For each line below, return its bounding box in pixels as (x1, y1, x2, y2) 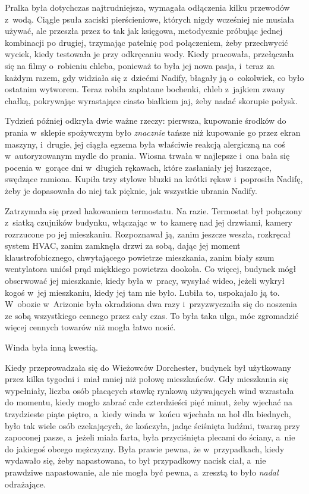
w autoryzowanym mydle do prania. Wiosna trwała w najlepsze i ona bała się (5, 149, 290, 162)
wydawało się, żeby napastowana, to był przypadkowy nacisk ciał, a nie (5, 454, 266, 467)
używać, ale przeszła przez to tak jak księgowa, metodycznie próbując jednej (5, 24, 283, 37)
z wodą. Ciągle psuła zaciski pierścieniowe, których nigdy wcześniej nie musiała (5, 12, 294, 25)
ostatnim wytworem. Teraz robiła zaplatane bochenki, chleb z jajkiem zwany (5, 83, 285, 95)
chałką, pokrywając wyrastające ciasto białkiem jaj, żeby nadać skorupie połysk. (5, 94, 298, 107)
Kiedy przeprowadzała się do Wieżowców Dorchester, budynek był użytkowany (5, 361, 291, 373)
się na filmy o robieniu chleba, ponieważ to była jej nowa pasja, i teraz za (5, 59, 275, 71)
